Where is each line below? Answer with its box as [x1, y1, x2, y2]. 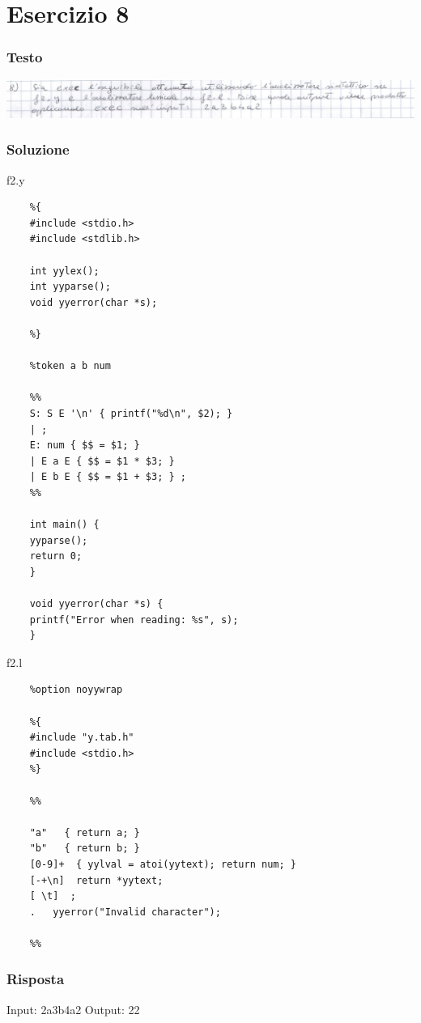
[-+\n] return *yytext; [29, 874, 164, 886]
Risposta [6, 969, 65, 989]
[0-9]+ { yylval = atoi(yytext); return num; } [29, 859, 296, 870]
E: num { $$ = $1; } [29, 439, 140, 452]
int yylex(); [29, 265, 100, 277]
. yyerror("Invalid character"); [29, 906, 221, 918]
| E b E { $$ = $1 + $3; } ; [29, 471, 186, 483]
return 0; [29, 550, 83, 562]
